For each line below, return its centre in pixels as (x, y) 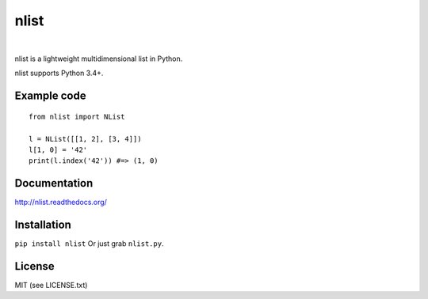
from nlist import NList (77, 116)
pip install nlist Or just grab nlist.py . (89, 244)
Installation (43, 225)
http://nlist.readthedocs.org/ (61, 202)
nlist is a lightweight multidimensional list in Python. (99, 59)
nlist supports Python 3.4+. (59, 73)
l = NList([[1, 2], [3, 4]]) (85, 139)
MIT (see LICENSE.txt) (51, 286)
